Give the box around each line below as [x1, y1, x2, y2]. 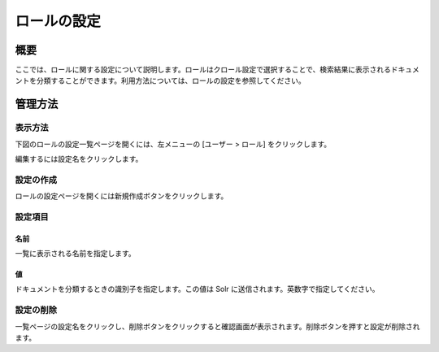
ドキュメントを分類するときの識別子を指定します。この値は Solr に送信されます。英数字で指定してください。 [15, 285, 380, 294]
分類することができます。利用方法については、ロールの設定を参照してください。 [36, 76, 306, 85]
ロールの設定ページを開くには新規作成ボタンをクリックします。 [15, 191, 228, 201]
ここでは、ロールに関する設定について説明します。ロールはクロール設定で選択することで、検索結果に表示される [15, 65, 392, 75]
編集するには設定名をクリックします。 [15, 154, 143, 163]
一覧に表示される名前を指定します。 [15, 249, 136, 259]
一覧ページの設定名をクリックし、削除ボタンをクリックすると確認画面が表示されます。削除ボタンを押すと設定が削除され [15, 321, 420, 331]
